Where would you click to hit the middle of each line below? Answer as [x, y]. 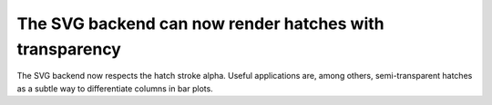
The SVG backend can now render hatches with [200, 24]
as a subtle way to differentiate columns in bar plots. [115, 88]
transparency [69, 49]
